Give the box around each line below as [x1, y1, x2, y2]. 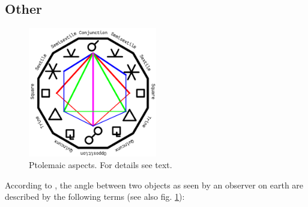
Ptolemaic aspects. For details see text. [29, 159, 172, 171]
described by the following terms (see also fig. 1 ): [5, 190, 185, 203]
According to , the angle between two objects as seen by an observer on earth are [5, 178, 304, 191]
